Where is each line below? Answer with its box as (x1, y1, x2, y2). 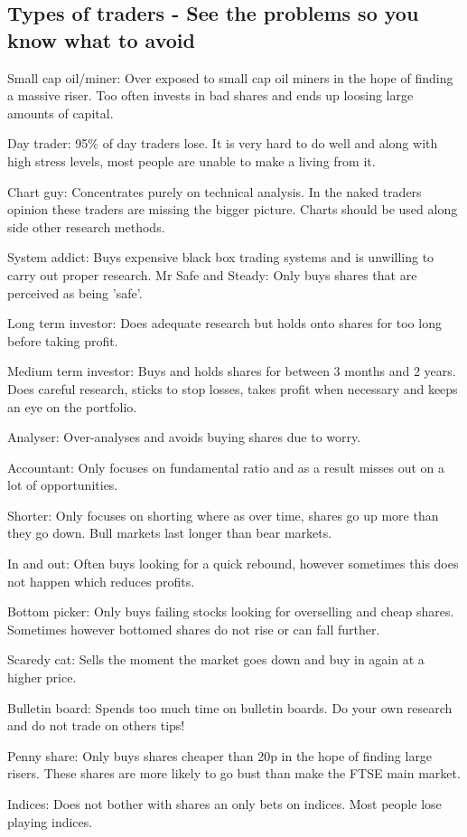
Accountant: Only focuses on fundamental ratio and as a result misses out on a (7, 457, 444, 476)
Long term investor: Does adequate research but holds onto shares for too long (7, 314, 442, 333)
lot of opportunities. (7, 475, 118, 494)
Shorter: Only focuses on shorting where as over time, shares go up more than (7, 505, 439, 524)
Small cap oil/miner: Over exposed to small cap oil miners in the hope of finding (7, 68, 453, 87)
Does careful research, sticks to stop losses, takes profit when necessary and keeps (7, 379, 458, 398)
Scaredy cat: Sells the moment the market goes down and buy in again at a (7, 650, 425, 669)
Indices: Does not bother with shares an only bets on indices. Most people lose (7, 795, 442, 813)
